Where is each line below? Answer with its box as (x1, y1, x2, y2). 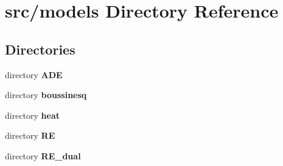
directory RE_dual (5, 149, 81, 162)
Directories (5, 39, 75, 58)
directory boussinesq (5, 88, 87, 101)
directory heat (5, 108, 60, 121)
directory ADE (5, 68, 63, 81)
